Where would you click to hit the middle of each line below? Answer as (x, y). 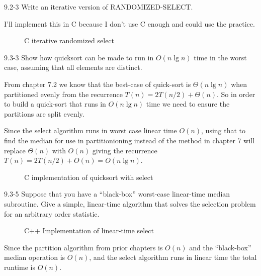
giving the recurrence (125, 150)
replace (15, 150)
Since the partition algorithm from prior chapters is (83, 247)
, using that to (224, 130)
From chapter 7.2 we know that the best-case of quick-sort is (98, 84)
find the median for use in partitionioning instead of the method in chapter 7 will (129, 140)
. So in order (236, 94)
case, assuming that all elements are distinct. (73, 67)
